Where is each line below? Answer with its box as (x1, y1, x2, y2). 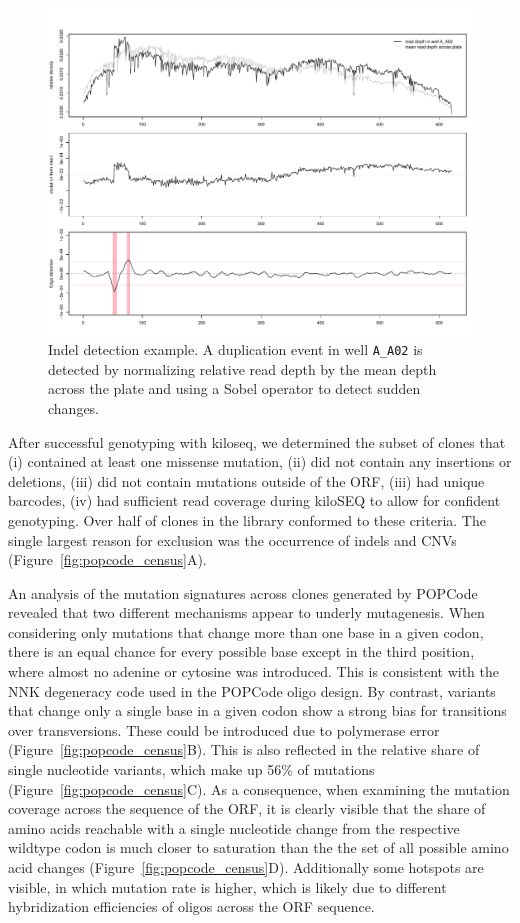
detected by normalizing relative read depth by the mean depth (48, 358, 437, 379)
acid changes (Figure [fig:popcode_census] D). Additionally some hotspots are (8, 857, 484, 878)
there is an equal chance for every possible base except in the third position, (8, 641, 475, 662)
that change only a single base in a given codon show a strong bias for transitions (8, 700, 507, 721)
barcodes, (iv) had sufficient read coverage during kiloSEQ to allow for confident (8, 490, 501, 511)
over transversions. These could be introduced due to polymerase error (8, 719, 440, 740)
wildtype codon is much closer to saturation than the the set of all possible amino (8, 837, 509, 858)
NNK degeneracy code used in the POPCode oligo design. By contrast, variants (8, 680, 496, 701)
